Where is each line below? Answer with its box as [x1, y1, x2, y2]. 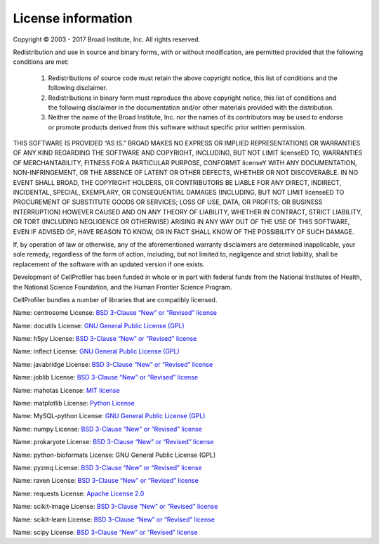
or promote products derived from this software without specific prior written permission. [48, 123, 307, 131]
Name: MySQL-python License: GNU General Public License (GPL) [13, 412, 206, 420]
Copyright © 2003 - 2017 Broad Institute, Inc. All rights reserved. [13, 35, 201, 44]
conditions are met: [13, 58, 69, 66]
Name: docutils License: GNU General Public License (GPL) [13, 321, 185, 330]
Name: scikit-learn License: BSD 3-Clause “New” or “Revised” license [13, 515, 215, 524]
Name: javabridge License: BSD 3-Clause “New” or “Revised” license [13, 360, 213, 368]
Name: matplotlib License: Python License [13, 399, 135, 408]
